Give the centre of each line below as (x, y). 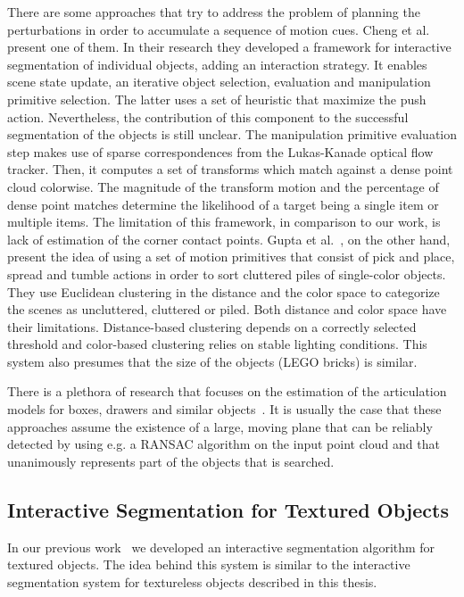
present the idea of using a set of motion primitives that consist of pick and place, (231, 257)
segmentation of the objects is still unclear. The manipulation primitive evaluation (232, 134)
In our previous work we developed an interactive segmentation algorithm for (221, 547)
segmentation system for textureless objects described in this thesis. (192, 581)
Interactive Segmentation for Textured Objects (228, 509)
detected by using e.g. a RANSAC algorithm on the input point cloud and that (224, 444)
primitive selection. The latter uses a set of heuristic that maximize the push (217, 99)
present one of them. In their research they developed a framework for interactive (229, 47)
